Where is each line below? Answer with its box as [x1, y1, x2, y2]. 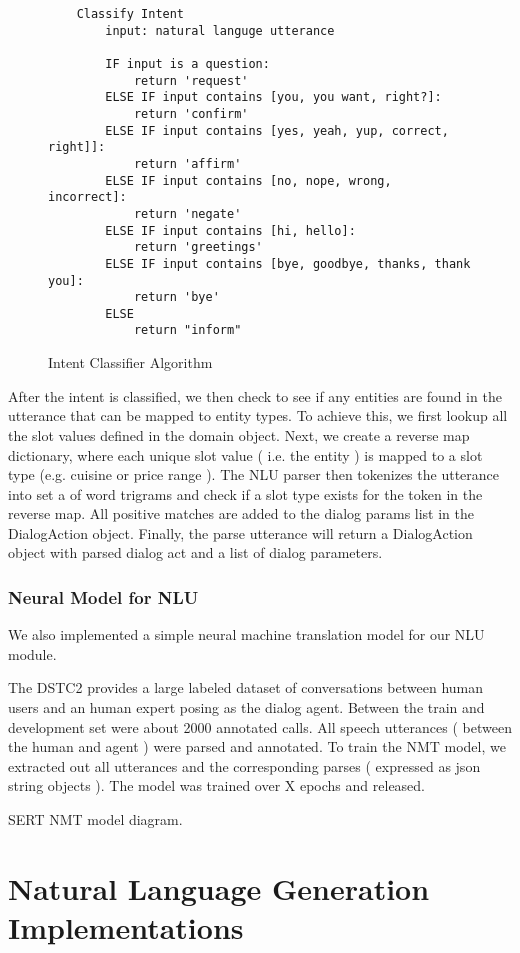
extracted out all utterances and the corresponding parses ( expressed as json [8, 755, 481, 776]
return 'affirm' [133, 156, 242, 171]
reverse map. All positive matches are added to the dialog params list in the [8, 503, 475, 524]
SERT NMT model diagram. [8, 809, 183, 830]
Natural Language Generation [8, 867, 430, 908]
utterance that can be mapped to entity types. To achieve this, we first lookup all [8, 405, 508, 426]
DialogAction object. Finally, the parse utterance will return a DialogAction [8, 522, 473, 543]
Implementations [8, 907, 244, 947]
